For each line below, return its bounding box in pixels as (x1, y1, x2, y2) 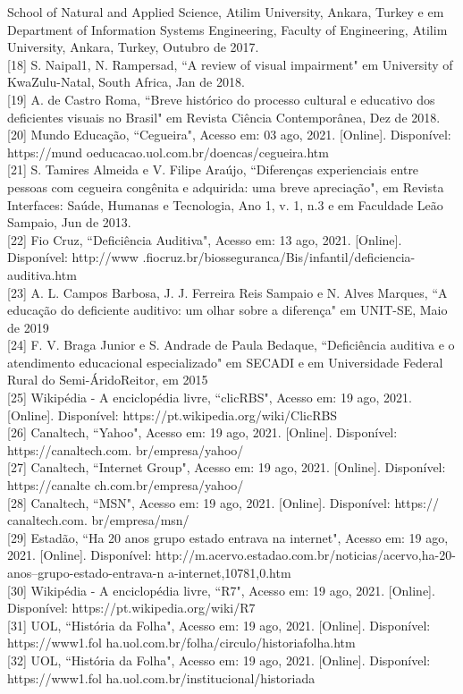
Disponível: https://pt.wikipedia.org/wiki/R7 (7, 598, 256, 617)
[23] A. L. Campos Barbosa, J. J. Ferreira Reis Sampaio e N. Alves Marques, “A (7, 283, 448, 301)
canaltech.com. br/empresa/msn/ (7, 511, 189, 529)
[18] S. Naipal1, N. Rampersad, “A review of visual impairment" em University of (7, 55, 453, 73)
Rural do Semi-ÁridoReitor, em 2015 (7, 370, 208, 389)
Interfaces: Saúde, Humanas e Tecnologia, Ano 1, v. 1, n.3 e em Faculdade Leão (7, 195, 443, 214)
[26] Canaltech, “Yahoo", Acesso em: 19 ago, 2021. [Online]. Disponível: (7, 423, 398, 442)
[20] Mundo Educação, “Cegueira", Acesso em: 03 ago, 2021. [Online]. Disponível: (7, 125, 451, 144)
